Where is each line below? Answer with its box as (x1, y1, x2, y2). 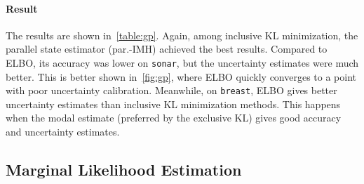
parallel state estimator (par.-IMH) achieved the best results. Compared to (6, 41, 328, 56)
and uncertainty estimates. (6, 124, 120, 139)
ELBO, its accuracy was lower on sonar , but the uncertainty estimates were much (6, 55, 359, 70)
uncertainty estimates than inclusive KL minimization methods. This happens (6, 96, 341, 111)
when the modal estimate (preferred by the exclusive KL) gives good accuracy (6, 110, 342, 125)
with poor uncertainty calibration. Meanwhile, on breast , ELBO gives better (6, 83, 337, 98)
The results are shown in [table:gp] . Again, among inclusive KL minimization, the (6, 27, 358, 42)
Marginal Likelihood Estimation (6, 159, 242, 180)
